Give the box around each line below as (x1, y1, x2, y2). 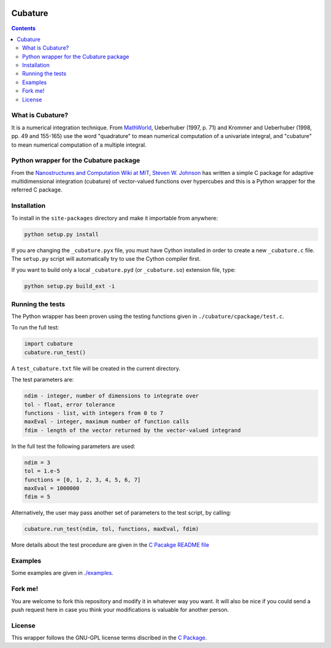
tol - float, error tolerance (24, 401, 115, 408)
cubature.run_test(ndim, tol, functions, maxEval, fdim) (24, 525, 199, 533)
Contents (11, 25, 36, 32)
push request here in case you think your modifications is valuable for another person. (11, 606, 229, 613)
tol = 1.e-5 (24, 468, 61, 475)
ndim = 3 (24, 459, 51, 466)
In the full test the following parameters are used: (11, 442, 136, 450)
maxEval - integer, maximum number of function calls (24, 418, 189, 425)
